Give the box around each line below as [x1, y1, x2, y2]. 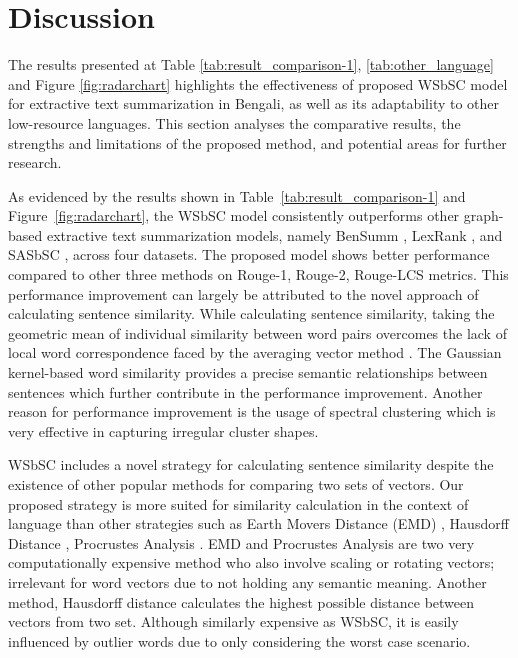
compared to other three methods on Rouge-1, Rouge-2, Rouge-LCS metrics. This [8, 264, 509, 285]
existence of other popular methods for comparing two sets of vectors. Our [8, 474, 464, 494]
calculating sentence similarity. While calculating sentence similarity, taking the [8, 303, 495, 324]
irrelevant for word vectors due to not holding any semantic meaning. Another [8, 571, 487, 592]
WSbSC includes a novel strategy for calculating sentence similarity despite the [8, 454, 494, 475]
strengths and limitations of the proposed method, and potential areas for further [8, 132, 507, 153]
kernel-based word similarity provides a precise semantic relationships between [8, 362, 488, 383]
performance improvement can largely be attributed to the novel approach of [8, 283, 479, 304]
